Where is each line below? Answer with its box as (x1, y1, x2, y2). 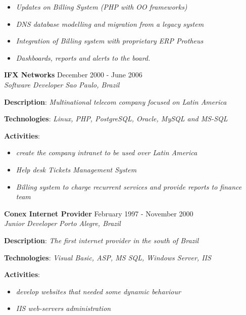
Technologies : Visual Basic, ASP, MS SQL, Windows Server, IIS (4, 252, 211, 262)
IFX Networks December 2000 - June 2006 (4, 69, 142, 80)
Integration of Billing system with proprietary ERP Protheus (16, 35, 204, 46)
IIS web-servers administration (16, 303, 111, 313)
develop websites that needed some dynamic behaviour (16, 286, 181, 296)
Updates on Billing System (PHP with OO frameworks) (16, 2, 187, 12)
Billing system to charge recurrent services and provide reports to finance (16, 181, 242, 192)
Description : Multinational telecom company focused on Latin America (4, 96, 227, 107)
